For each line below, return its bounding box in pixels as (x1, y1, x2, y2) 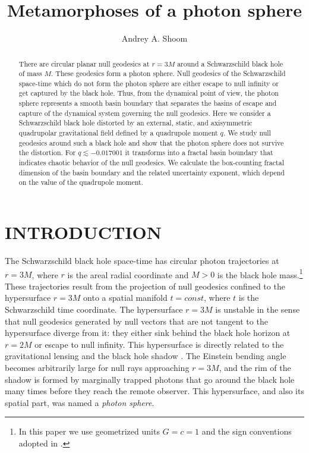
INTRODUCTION (5, 220, 162, 244)
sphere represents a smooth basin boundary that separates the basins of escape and (18, 98, 277, 108)
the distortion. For (18, 147, 76, 158)
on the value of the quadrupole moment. (18, 177, 143, 187)
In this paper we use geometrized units (18, 425, 160, 438)
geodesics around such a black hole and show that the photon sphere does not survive (18, 137, 284, 147)
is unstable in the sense (215, 303, 300, 316)
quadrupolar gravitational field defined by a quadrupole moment (18, 128, 218, 138)
